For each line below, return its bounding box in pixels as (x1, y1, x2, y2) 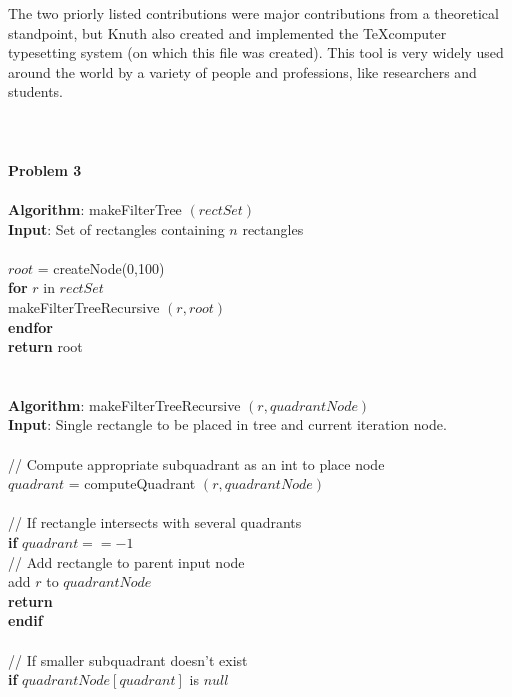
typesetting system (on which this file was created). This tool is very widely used (8, 42, 504, 63)
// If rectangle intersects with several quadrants (8, 512, 302, 533)
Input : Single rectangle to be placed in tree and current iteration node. (8, 414, 447, 435)
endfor (8, 316, 53, 337)
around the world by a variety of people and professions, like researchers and (8, 61, 477, 82)
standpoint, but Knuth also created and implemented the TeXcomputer (8, 22, 447, 43)
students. (8, 81, 63, 102)
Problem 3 (8, 159, 82, 180)
